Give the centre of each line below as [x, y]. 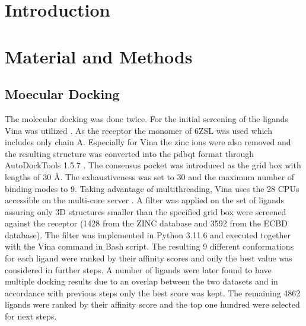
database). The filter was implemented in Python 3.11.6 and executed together [148, 234]
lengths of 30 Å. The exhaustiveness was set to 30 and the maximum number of [150, 176]
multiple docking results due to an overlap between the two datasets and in [141, 281]
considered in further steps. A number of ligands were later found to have [138, 269]
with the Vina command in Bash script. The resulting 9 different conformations [149, 246]
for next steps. [31, 316]
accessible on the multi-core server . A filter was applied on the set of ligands [145, 200]
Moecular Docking [62, 94]
